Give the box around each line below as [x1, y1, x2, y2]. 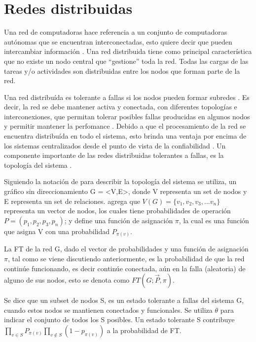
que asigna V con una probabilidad [4, 226, 110, 236]
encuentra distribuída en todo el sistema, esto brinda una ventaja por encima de [4, 131, 247, 141]
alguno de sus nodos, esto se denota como [4, 275, 130, 285]
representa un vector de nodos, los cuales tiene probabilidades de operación [4, 205, 231, 216]
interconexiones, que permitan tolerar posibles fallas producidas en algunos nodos [4, 111, 250, 121]
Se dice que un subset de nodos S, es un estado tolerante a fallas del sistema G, [4, 295, 244, 305]
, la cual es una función [179, 215, 249, 225]
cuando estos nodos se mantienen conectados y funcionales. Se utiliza [4, 304, 213, 315]
